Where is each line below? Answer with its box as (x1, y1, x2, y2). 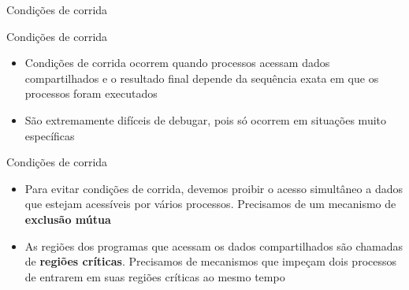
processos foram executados (24, 85, 158, 102)
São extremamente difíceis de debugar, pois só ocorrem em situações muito (24, 111, 387, 128)
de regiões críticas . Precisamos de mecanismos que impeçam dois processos (24, 253, 397, 270)
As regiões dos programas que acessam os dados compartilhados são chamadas (24, 237, 403, 254)
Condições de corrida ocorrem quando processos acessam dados (24, 54, 330, 71)
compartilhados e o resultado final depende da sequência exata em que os (24, 69, 379, 86)
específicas (24, 127, 75, 143)
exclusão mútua (24, 210, 111, 227)
